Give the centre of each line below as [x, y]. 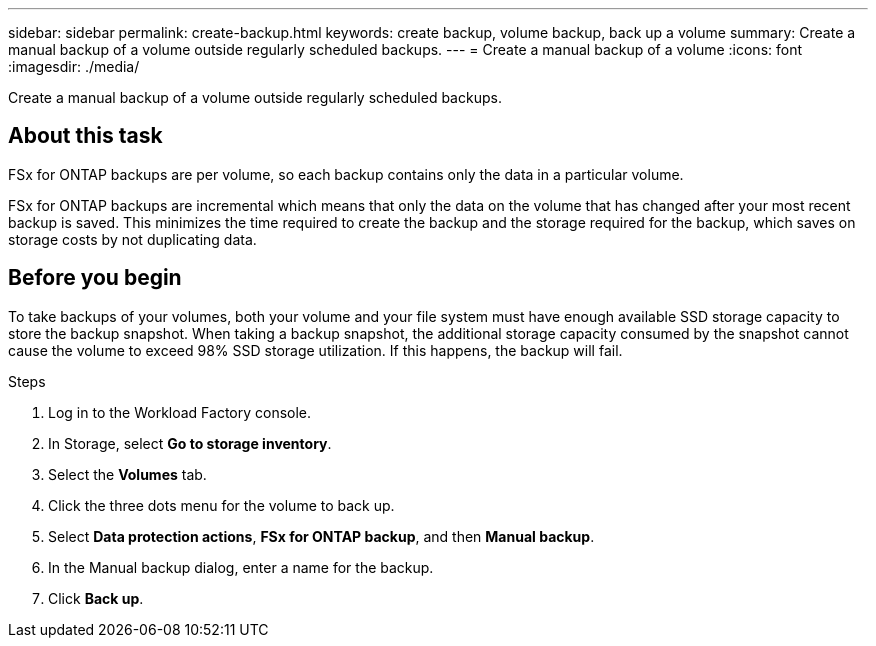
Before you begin [95, 278]
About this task [85, 136]
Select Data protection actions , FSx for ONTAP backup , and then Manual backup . [321, 536]
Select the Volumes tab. [127, 474]
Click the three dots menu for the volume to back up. [221, 505]
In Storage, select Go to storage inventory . [190, 443]
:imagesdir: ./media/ [74, 66]
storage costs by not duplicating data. [132, 239]
